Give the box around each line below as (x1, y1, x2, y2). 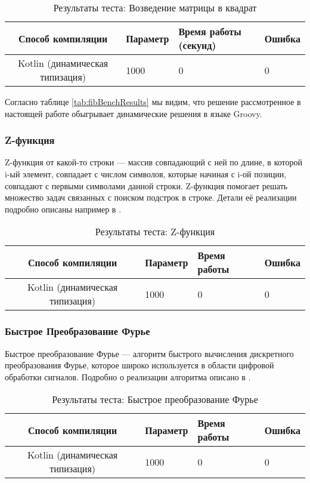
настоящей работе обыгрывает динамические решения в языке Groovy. (5, 107, 262, 119)
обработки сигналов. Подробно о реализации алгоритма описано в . (5, 370, 251, 383)
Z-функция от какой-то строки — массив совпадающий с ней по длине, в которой (5, 156, 302, 168)
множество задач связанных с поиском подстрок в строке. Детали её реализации (5, 191, 297, 204)
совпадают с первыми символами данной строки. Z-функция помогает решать (5, 179, 288, 192)
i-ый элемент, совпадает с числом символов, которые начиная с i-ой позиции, (5, 168, 287, 180)
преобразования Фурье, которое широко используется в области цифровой (5, 359, 274, 371)
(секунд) (178, 38, 216, 52)
